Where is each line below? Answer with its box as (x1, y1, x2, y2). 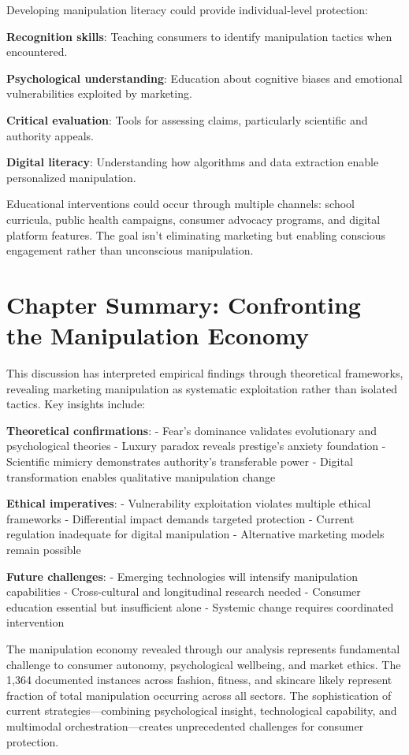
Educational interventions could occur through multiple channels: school (6, 195, 355, 212)
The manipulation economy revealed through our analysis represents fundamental (6, 640, 400, 656)
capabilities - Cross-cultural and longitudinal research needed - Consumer (6, 583, 361, 600)
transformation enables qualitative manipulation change (6, 468, 276, 485)
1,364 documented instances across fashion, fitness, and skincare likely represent (6, 671, 392, 688)
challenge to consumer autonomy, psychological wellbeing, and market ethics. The (6, 656, 401, 672)
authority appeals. (6, 127, 94, 143)
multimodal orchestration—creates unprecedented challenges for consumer (6, 717, 364, 734)
